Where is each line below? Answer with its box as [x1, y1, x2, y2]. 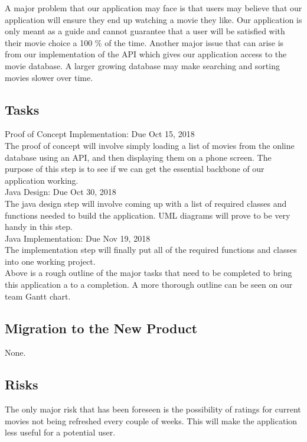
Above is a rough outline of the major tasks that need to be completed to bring [5, 266, 292, 279]
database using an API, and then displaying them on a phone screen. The [5, 151, 272, 163]
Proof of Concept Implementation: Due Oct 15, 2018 [5, 128, 195, 140]
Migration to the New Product [5, 318, 198, 337]
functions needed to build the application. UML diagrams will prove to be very [5, 209, 290, 221]
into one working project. [5, 255, 96, 267]
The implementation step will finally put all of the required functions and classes [5, 243, 297, 256]
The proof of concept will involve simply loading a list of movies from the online [5, 139, 295, 151]
